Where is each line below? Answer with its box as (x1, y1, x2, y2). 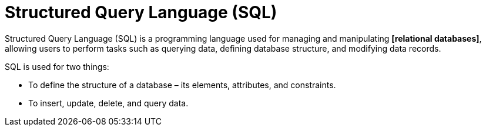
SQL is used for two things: (5, 61, 109, 72)
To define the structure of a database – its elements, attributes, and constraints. (28, 79, 336, 90)
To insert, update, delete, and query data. (28, 98, 189, 108)
